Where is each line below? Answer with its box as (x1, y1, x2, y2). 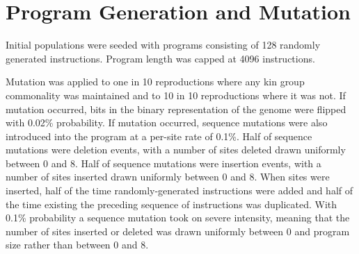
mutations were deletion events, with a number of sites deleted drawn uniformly (6, 142, 346, 157)
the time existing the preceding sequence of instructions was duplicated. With (6, 196, 337, 211)
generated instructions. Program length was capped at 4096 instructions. (6, 51, 315, 65)
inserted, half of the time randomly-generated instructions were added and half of (6, 183, 353, 198)
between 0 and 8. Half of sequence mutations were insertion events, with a (6, 155, 321, 170)
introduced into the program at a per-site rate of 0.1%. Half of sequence (6, 128, 312, 143)
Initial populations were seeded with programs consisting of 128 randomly (6, 37, 321, 52)
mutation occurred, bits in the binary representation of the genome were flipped (6, 101, 346, 116)
